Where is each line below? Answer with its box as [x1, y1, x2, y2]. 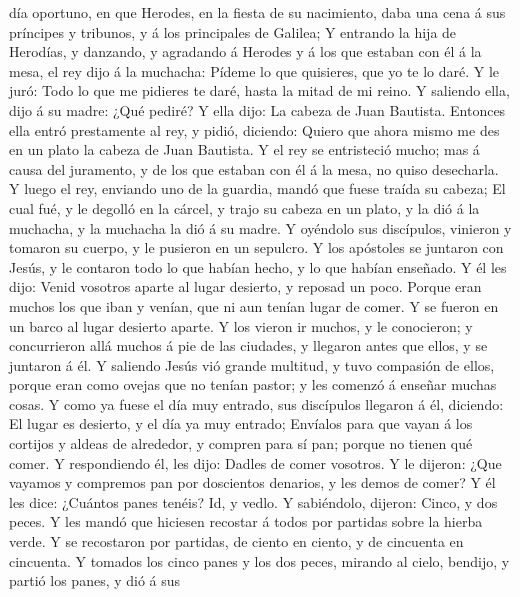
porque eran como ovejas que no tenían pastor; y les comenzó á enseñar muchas [9, 374, 497, 395]
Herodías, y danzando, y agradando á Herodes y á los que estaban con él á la [9, 41, 482, 62]
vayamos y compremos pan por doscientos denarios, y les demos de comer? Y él [9, 472, 496, 493]
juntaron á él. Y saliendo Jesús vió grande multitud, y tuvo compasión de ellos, [9, 354, 495, 375]
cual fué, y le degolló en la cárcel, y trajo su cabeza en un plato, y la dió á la [9, 197, 480, 218]
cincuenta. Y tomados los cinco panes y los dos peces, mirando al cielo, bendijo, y [9, 550, 510, 571]
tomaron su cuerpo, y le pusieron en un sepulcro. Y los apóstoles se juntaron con [9, 237, 504, 258]
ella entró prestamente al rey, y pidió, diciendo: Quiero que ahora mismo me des [9, 119, 500, 140]
